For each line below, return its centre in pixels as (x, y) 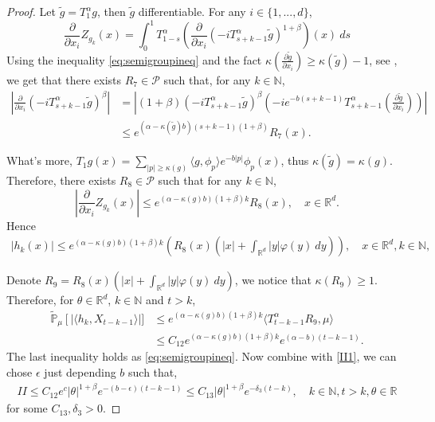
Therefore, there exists (61, 180)
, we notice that (273, 280)
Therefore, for (40, 300)
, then (111, 11)
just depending (80, 372)
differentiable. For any (192, 11)
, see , (383, 59)
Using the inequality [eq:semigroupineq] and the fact (134, 59)
